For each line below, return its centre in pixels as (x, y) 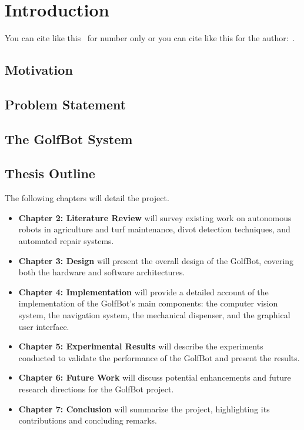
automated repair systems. (66, 241)
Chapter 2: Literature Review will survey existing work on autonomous (155, 217)
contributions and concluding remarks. (88, 420)
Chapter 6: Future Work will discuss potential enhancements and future (155, 377)
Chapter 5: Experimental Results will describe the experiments (141, 346)
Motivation (39, 70)
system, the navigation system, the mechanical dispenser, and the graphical (154, 315)
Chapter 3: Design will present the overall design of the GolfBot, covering (156, 260)
